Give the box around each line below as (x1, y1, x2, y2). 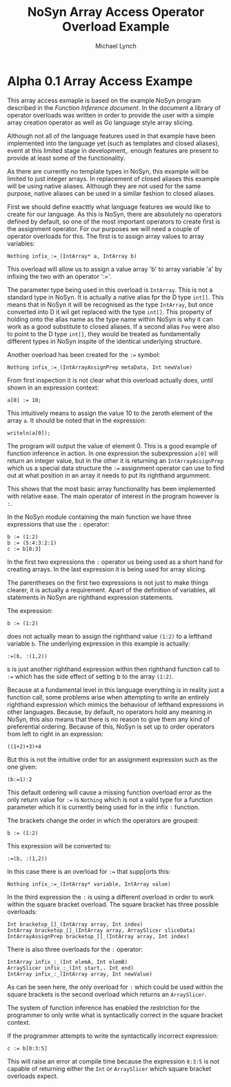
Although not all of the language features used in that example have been (7, 131, 216, 140)
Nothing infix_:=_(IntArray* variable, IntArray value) (7, 880, 171, 888)
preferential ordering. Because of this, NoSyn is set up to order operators (7, 722, 215, 731)
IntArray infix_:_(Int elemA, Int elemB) (7, 958, 128, 965)
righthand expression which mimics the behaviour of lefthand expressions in (7, 700, 224, 709)
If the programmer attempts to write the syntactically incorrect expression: (7, 1032, 219, 1040)
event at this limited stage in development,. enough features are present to (7, 146, 219, 154)
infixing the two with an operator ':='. (7, 272, 112, 280)
